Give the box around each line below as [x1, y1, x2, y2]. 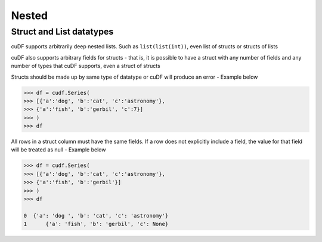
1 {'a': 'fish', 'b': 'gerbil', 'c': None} [23, 221, 169, 228]
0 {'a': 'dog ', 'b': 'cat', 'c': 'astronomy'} [23, 212, 169, 219]
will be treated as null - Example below [11, 146, 106, 153]
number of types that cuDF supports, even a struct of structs [11, 63, 160, 70]
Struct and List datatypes [11, 26, 114, 37]
